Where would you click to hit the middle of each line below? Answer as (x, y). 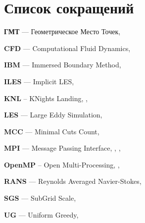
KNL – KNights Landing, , (46, 98)
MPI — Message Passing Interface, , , (62, 148)
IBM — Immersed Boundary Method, (63, 65)
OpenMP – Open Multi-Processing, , (62, 164)
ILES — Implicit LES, (39, 81)
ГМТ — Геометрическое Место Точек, (62, 31)
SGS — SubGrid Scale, (40, 198)
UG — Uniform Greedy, (41, 214)
